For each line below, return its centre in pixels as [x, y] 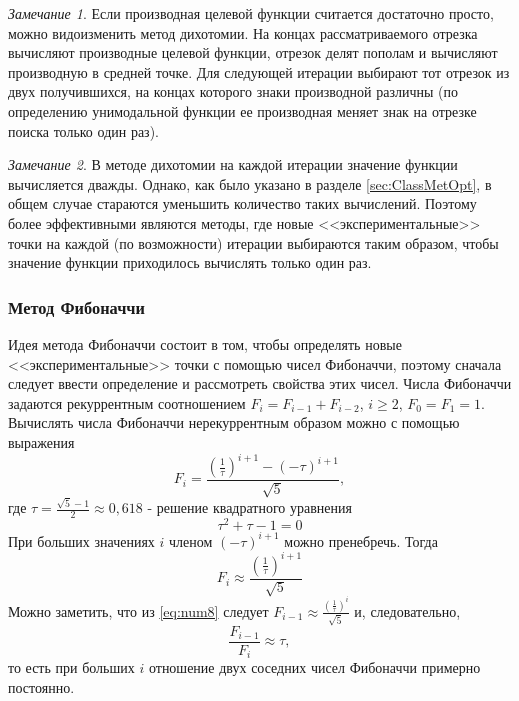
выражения [41, 441]
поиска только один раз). [83, 130]
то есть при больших [71, 667]
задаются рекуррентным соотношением [127, 402]
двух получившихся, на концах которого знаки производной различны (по [233, 91]
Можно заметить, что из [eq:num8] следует [138, 610]
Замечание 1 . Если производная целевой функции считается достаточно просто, [251, 13]
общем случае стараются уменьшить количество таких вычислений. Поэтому [242, 203]
